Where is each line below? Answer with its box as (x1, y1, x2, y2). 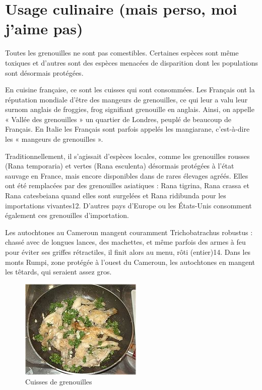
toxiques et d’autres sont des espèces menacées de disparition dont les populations (5, 57, 258, 68)
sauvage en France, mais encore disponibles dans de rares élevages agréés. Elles (5, 170, 248, 181)
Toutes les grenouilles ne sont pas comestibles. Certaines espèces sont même (5, 47, 239, 58)
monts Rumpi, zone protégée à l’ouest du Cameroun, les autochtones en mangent (5, 256, 255, 267)
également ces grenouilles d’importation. (5, 210, 129, 220)
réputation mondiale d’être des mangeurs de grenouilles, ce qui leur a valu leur (5, 94, 248, 104)
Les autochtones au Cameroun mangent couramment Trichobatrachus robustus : (5, 227, 253, 237)
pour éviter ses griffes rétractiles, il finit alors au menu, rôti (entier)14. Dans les (5, 247, 251, 257)
